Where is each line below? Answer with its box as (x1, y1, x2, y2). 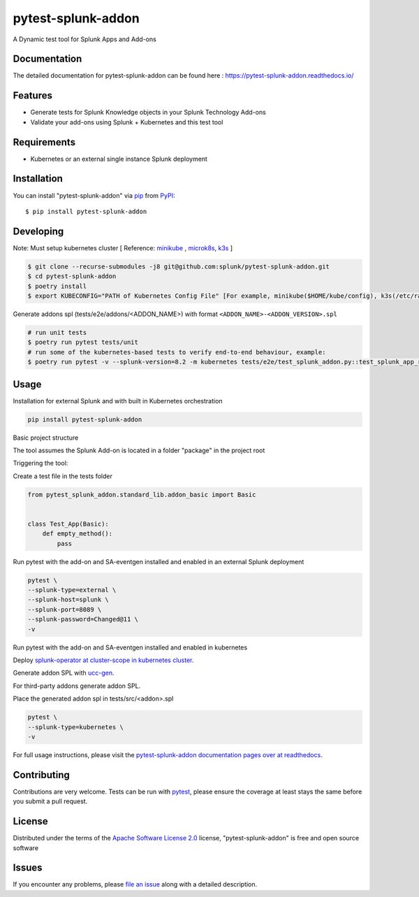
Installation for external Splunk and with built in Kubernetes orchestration (13, 396, 223, 405)
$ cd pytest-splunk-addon (27, 273, 117, 280)
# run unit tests (27, 329, 87, 336)
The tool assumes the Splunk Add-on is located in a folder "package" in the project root (13, 446, 265, 454)
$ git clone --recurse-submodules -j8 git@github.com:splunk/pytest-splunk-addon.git (27, 262, 330, 271)
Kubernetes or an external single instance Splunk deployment (30, 155, 207, 163)
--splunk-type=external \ (27, 586, 117, 594)
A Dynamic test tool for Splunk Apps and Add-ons (13, 35, 156, 43)
